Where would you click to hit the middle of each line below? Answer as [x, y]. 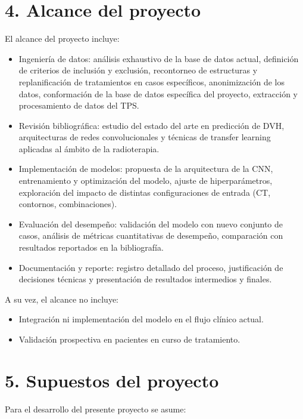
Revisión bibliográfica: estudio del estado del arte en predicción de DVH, [151, 125]
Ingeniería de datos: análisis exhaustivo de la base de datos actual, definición [159, 58]
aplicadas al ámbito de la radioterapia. [89, 148]
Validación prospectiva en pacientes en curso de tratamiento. [129, 339]
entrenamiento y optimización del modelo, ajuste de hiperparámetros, [146, 181]
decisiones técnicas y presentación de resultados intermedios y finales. [145, 279]
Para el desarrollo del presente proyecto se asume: [96, 409]
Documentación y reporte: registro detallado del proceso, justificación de [151, 267]
